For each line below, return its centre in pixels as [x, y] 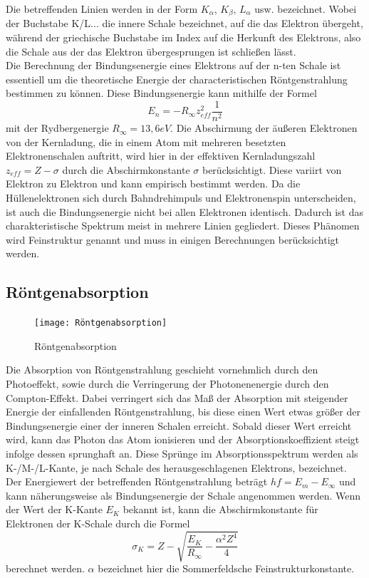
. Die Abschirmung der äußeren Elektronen [264, 128]
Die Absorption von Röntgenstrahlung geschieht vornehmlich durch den [162, 370]
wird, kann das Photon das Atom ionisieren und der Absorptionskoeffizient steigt [183, 439]
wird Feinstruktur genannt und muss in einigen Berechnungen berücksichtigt [172, 239]
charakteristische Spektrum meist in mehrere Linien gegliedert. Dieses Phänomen [183, 226]
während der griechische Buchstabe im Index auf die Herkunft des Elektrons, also [183, 37]
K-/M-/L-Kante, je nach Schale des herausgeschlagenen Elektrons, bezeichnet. [176, 467]
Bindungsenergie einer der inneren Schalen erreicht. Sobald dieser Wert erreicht [179, 425]
